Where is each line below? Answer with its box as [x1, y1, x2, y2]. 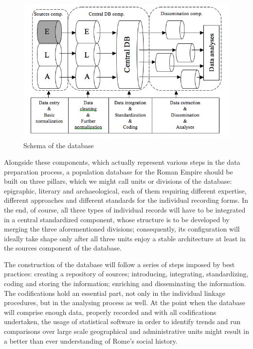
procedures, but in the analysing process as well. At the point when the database [4, 297, 246, 308]
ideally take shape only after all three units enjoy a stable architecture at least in [4, 233, 246, 243]
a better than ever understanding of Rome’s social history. [4, 335, 178, 346]
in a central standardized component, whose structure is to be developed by [4, 214, 230, 224]
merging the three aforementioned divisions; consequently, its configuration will [4, 224, 240, 234]
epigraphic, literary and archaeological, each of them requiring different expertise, [4, 185, 247, 195]
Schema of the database [23, 140, 94, 151]
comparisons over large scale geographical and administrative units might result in [4, 326, 249, 336]
